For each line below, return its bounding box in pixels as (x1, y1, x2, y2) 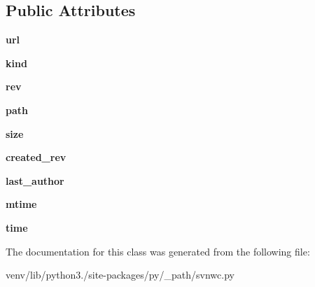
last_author (6, 173, 64, 188)
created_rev (6, 150, 66, 164)
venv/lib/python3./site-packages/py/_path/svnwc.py (6, 267, 234, 282)
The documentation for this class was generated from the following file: (6, 244, 310, 258)
